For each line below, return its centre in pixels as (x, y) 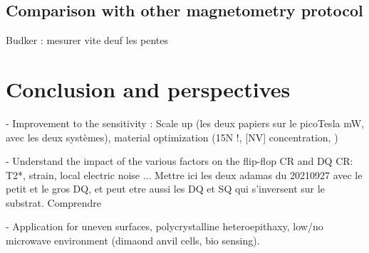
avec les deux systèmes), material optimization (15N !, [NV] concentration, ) (172, 137)
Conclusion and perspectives (148, 88)
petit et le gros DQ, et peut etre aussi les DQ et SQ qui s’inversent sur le (165, 189)
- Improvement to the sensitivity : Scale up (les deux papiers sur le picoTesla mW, (185, 123)
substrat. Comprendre (54, 202)
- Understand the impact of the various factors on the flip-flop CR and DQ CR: (180, 161)
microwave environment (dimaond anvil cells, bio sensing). (133, 241)
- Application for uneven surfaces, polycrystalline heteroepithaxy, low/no (165, 226)
